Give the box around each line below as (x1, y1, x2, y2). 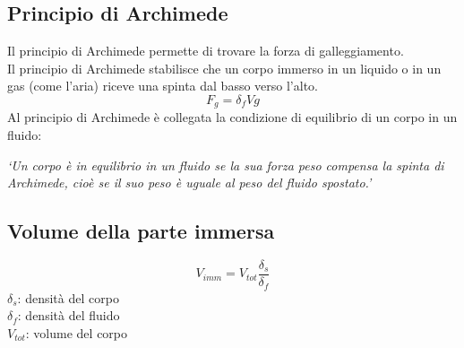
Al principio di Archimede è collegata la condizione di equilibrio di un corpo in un (7, 108, 458, 126)
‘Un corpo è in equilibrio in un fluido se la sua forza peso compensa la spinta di (7, 155, 444, 174)
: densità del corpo (17, 288, 119, 307)
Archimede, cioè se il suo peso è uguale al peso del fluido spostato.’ (7, 173, 372, 192)
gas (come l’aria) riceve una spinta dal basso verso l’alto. (7, 76, 318, 95)
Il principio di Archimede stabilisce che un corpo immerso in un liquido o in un (7, 58, 442, 77)
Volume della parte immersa (7, 217, 275, 245)
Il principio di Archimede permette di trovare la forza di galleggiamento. (7, 41, 404, 60)
